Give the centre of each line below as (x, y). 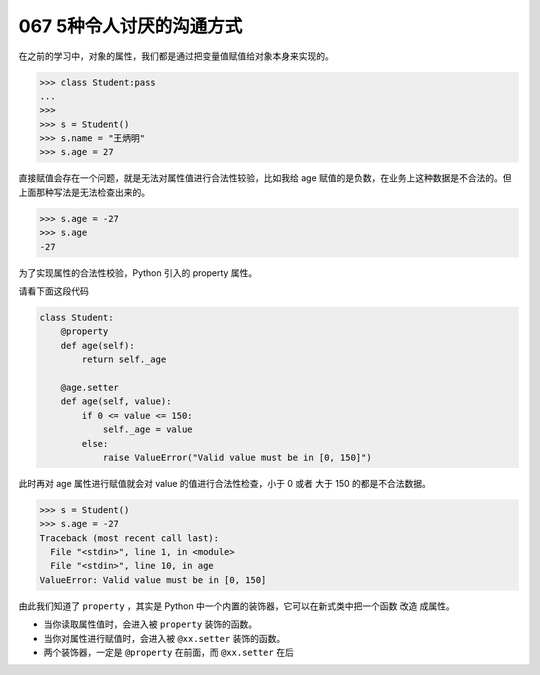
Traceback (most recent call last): (129, 538)
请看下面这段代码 (53, 291)
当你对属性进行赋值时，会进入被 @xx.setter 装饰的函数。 (164, 638)
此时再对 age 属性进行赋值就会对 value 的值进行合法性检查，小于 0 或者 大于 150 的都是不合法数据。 (225, 483)
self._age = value (148, 429)
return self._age (124, 359)
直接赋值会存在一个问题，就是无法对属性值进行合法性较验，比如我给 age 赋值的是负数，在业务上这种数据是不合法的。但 (265, 178)
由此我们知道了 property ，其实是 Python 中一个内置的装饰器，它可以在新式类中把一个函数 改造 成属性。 (236, 606)
